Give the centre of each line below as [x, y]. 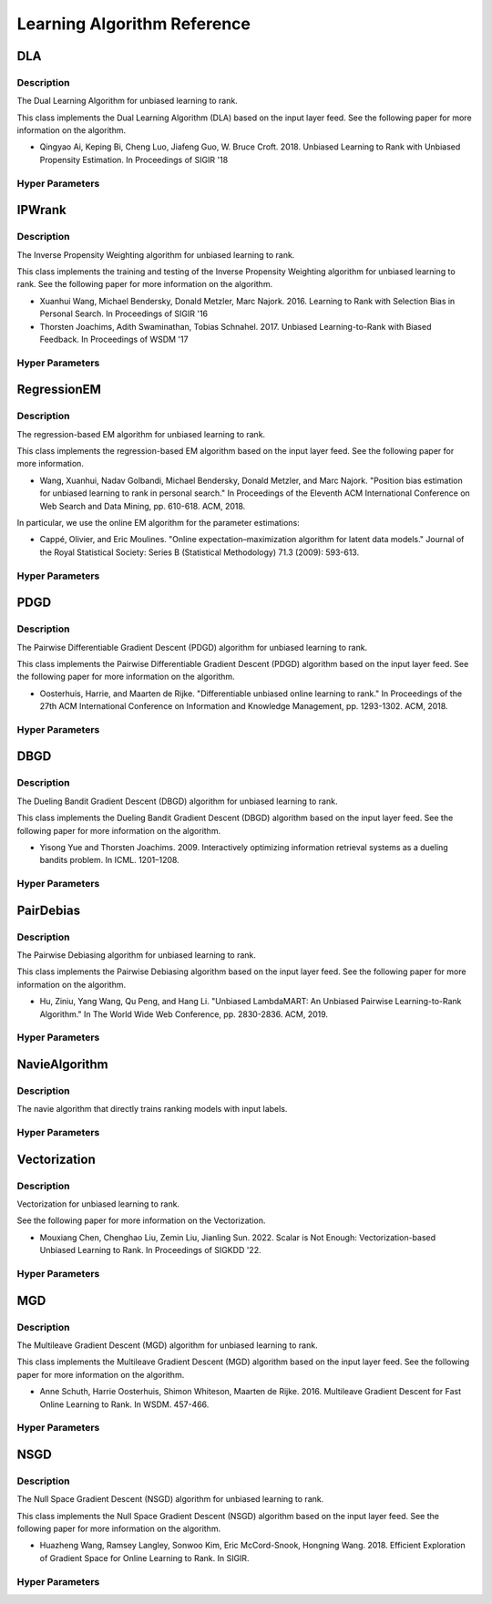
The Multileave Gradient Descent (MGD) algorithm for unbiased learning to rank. [167, 1345]
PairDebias [49, 910]
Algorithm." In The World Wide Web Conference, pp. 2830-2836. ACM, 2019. [184, 1014]
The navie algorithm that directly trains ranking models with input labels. [152, 1109]
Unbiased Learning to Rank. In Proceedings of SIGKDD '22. [150, 1250]
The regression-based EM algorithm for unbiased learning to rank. [141, 434]
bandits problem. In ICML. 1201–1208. [109, 860]
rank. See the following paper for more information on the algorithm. [145, 284]
